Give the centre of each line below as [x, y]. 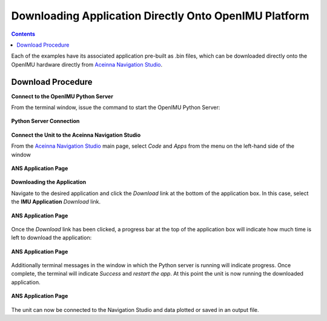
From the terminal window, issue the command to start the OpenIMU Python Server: [116, 108]
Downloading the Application [49, 182]
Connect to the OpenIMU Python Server [62, 96]
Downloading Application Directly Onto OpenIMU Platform [160, 16]
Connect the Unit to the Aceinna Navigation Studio [76, 135]
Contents [23, 34]
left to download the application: [51, 238]
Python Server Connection [45, 121]
